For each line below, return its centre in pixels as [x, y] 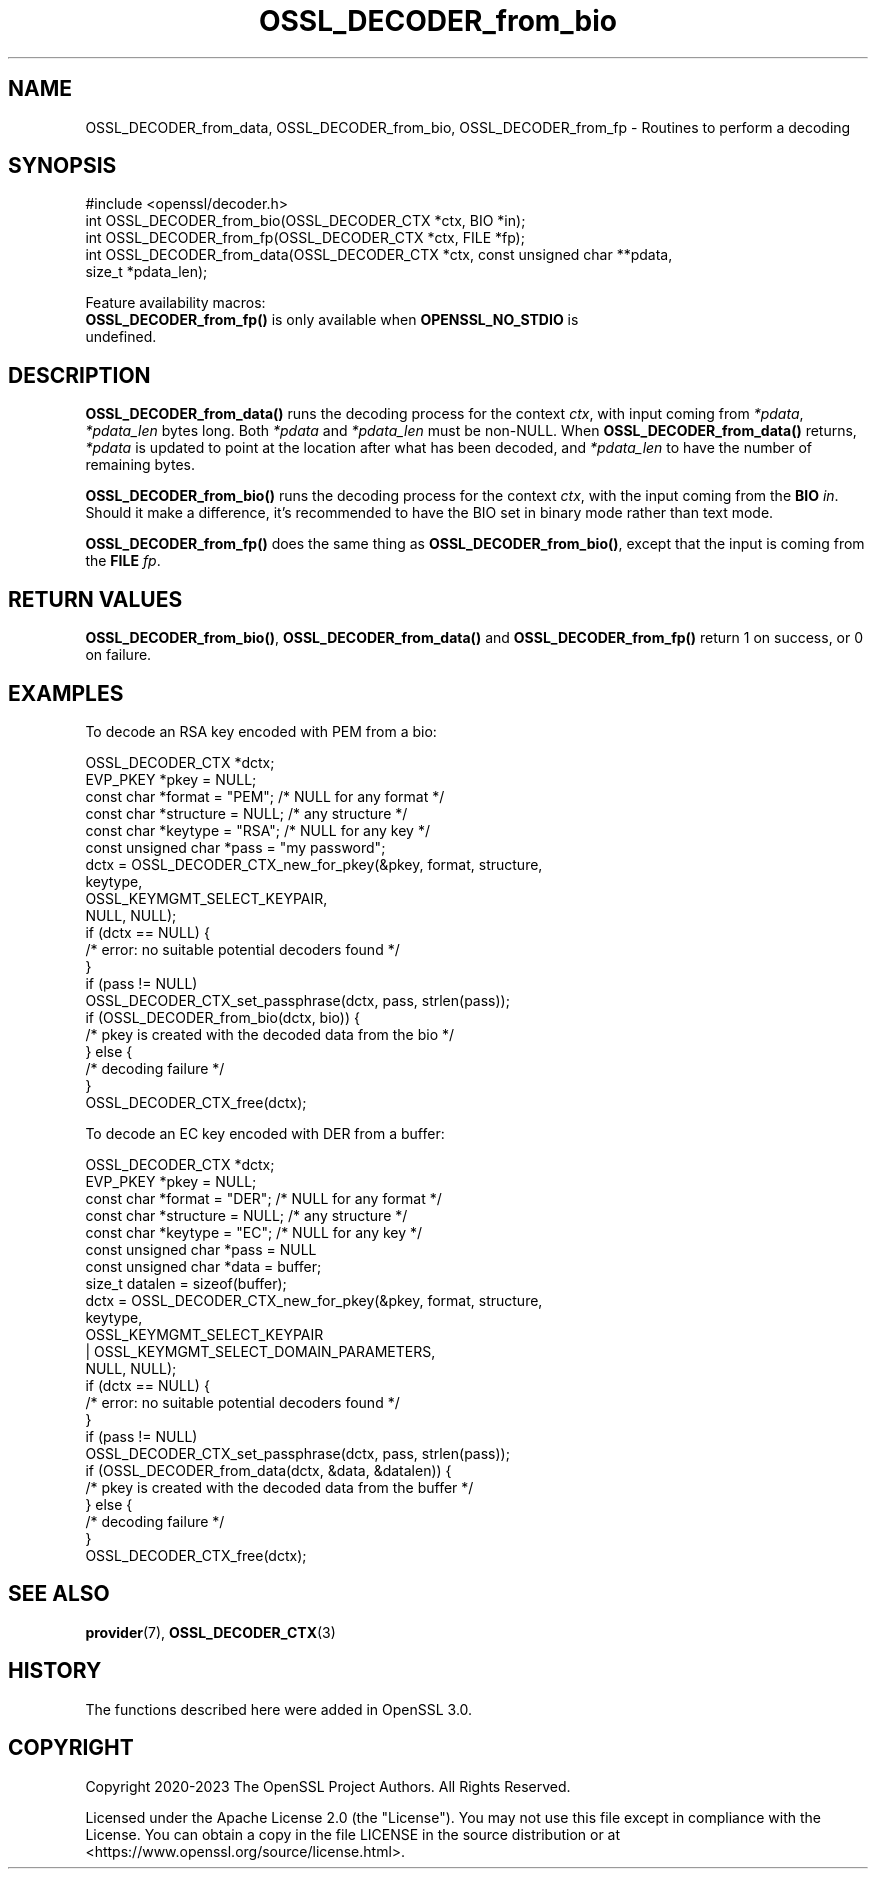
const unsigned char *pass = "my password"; [235, 847]
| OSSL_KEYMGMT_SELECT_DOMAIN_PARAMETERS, [260, 1351]
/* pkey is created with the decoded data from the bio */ [270, 1034]
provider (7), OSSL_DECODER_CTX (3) [210, 1632]
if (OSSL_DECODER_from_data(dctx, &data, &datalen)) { [268, 1470]
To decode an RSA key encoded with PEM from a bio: [261, 731]
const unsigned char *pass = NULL [201, 1249]
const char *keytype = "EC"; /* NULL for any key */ [254, 1232]
